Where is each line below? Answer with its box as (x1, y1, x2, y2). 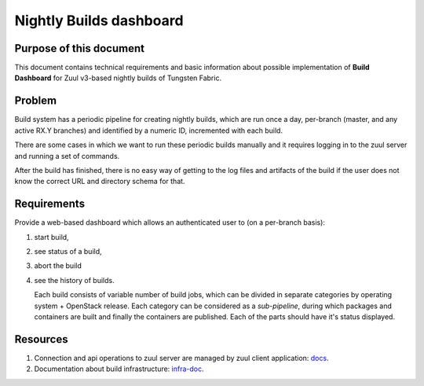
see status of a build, (34, 247, 102, 255)
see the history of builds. (34, 275, 115, 285)
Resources (14, 333, 68, 346)
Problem (14, 94, 57, 108)
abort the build (34, 261, 82, 270)
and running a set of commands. (14, 151, 120, 160)
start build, (34, 232, 70, 241)
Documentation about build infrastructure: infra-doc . (34, 364, 204, 373)
